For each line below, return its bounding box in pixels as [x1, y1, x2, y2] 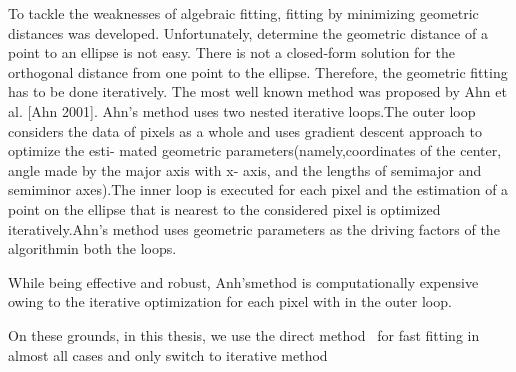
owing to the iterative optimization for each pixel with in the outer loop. [8, 291, 452, 312]
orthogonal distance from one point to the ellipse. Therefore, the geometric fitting [8, 61, 508, 82]
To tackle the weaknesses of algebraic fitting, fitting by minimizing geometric [8, 3, 479, 23]
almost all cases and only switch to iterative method [8, 344, 328, 365]
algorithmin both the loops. [8, 238, 177, 259]
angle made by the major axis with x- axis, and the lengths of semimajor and [8, 159, 482, 180]
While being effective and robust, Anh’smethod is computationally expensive [8, 271, 479, 292]
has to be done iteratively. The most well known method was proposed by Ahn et [8, 81, 507, 102]
